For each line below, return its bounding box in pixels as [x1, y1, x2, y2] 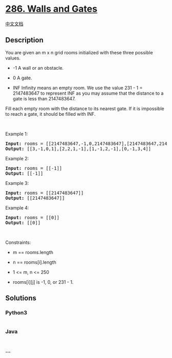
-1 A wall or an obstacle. [12, 65, 64, 71]
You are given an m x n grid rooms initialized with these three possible [5, 49, 153, 55]
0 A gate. [12, 75, 32, 81]
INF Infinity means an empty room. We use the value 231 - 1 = [12, 85, 143, 91]
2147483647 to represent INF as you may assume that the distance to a [12, 90, 164, 96]
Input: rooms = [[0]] [5, 215, 60, 220]
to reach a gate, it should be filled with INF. [5, 111, 96, 117]
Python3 [5, 309, 27, 317]
